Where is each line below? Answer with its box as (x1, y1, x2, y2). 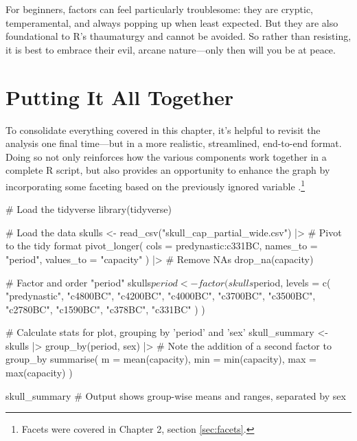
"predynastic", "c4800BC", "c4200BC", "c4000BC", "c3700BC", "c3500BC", (5, 289, 316, 303)
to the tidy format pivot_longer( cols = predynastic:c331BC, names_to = (5, 238, 318, 253)
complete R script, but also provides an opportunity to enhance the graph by (5, 163, 330, 177)
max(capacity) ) (5, 365, 73, 380)
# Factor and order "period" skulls (5, 275, 152, 289)
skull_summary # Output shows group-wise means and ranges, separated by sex (5, 388, 346, 403)
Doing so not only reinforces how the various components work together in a (5, 149, 327, 163)
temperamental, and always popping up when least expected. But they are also (5, 15, 338, 30)
